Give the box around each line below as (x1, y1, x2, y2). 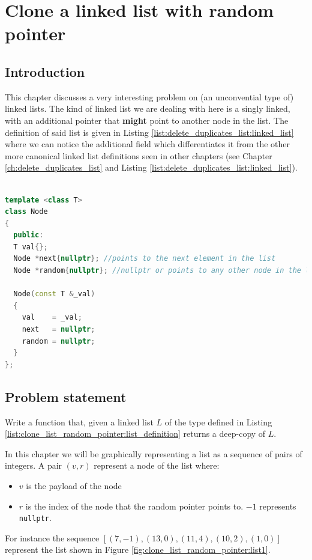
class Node (5, 207, 48, 216)
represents (259, 499, 296, 512)
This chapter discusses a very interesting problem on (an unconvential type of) (5, 90, 294, 103)
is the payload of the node (26, 479, 122, 492)
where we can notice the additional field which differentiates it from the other (5, 138, 290, 150)
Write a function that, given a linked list (5, 415, 154, 428)
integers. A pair (5, 459, 62, 472)
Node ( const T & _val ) (13, 290, 95, 299)
